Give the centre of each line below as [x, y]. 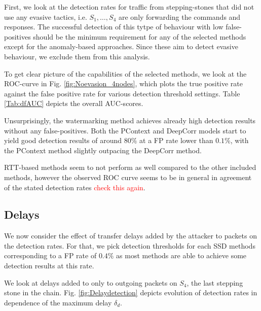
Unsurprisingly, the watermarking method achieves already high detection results [130, 120]
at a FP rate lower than [176, 140]
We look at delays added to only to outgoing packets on [91, 282]
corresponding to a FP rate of [50, 255]
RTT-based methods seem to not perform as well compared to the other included [130, 167]
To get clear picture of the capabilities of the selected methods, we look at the [125, 73]
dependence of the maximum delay [58, 302]
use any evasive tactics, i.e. [46, 16]
